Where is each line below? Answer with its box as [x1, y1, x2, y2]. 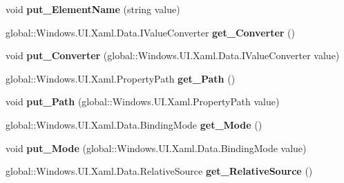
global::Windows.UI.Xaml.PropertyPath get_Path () [6, 71, 236, 85]
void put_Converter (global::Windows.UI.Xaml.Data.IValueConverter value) [6, 48, 340, 63]
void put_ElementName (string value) [6, 2, 180, 16]
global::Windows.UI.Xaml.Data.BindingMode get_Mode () [6, 117, 262, 131]
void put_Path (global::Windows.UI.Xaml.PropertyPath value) [6, 94, 280, 109]
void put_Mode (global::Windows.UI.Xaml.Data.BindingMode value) [6, 140, 307, 155]
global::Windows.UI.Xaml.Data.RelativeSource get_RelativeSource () [6, 164, 313, 178]
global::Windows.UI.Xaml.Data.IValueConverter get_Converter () [6, 25, 295, 39]
